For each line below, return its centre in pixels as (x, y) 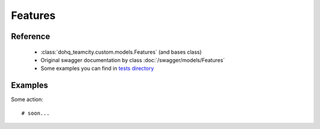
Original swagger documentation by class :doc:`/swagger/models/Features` (133, 60)
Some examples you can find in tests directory (97, 69)
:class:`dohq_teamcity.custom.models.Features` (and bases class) (121, 52)
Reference (31, 36)
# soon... (36, 113)
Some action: (27, 99)
